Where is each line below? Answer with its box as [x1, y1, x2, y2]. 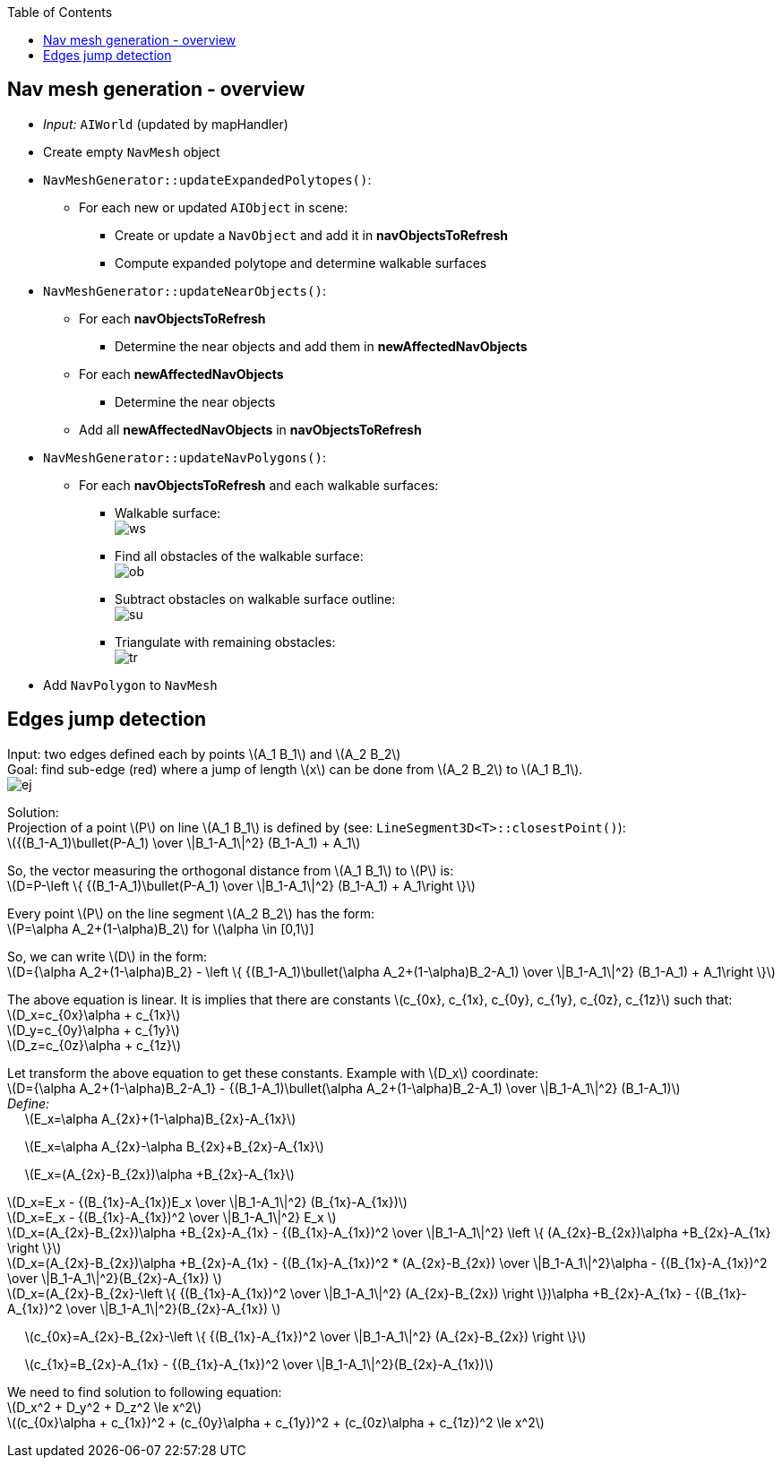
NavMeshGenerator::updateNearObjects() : [43, 282, 326, 298]
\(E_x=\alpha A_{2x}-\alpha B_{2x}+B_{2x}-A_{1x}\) [24, 1138, 324, 1154]
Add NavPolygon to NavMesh [43, 676, 218, 693]
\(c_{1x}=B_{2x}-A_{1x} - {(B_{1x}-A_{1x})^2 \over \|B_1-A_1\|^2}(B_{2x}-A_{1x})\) [24, 1356, 494, 1372]
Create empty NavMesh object [43, 143, 220, 159]
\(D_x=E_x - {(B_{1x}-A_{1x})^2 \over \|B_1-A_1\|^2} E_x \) [7, 1209, 337, 1225]
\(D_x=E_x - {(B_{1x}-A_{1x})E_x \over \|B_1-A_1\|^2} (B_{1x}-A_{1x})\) [7, 1194, 408, 1210]
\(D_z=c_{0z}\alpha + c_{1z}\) [7, 1037, 182, 1053]
